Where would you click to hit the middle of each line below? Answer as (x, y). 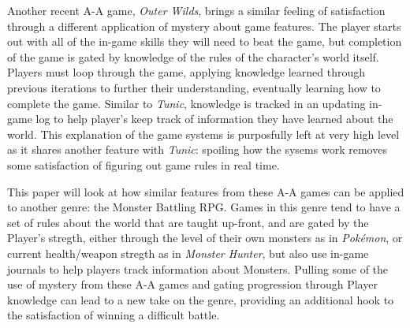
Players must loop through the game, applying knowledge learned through (186, 72)
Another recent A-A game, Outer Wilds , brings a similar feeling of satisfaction (196, 10)
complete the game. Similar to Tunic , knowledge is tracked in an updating (186, 103)
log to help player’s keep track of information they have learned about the (214, 119)
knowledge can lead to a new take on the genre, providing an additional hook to (201, 299)
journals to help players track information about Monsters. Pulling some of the (198, 268)
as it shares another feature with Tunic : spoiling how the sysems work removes (197, 149)
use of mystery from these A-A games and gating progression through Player (192, 284)
